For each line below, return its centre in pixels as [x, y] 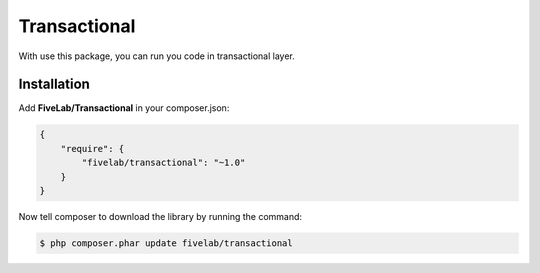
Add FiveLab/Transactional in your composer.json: [124, 108]
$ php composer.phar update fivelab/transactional [166, 243]
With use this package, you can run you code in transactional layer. [156, 56]
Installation [54, 84]
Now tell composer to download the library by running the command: [160, 216]
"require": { [92, 148]
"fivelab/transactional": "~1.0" [163, 163]
